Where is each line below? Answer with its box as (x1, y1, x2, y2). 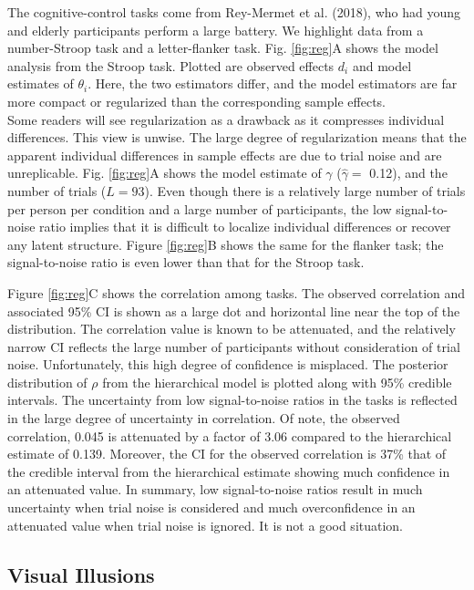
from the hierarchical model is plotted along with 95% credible (102, 372, 452, 391)
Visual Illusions (7, 560, 155, 588)
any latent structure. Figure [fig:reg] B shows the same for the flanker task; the (7, 234, 444, 254)
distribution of (7, 372, 88, 391)
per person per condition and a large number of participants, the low (7, 199, 392, 218)
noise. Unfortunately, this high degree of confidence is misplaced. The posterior (7, 355, 448, 374)
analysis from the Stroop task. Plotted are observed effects (7, 56, 335, 75)
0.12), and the (369, 163, 448, 182)
